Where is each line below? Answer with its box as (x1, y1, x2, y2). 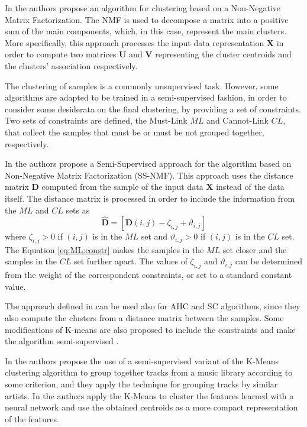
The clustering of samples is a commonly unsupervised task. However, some (5, 79, 279, 92)
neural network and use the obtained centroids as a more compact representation (5, 401, 298, 413)
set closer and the (222, 243, 287, 255)
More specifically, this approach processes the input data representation (5, 36, 264, 48)
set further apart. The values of (73, 255, 188, 267)
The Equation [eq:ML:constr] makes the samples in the (5, 243, 204, 255)
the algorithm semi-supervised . (5, 335, 119, 347)
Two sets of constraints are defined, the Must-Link (5, 114, 188, 127)
